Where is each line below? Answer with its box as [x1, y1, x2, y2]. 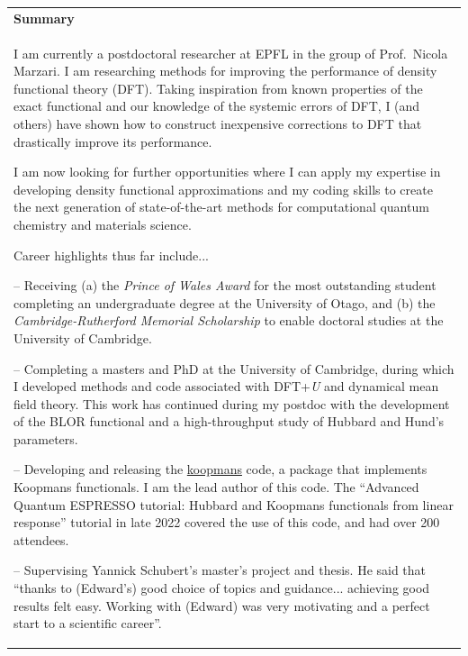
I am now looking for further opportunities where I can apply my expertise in [13, 162, 441, 181]
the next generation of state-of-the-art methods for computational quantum [13, 197, 429, 216]
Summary [13, 8, 75, 27]
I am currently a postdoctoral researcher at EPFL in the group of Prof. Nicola [13, 43, 448, 62]
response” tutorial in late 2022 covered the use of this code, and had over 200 [13, 513, 440, 532]
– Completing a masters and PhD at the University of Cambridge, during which [13, 359, 454, 378]
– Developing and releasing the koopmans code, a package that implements [13, 460, 427, 478]
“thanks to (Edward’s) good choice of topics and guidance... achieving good [13, 579, 430, 597]
